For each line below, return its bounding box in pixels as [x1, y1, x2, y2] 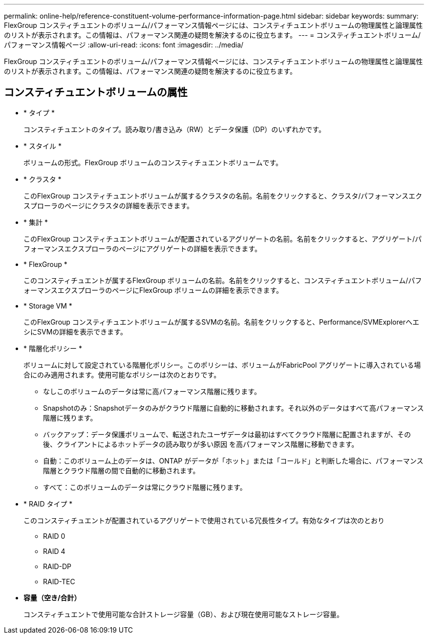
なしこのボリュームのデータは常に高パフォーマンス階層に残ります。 [43, 387, 261, 396]
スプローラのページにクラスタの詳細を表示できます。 [23, 201, 194, 210]
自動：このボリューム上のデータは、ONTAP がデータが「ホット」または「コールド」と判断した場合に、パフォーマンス [43, 456, 424, 465]
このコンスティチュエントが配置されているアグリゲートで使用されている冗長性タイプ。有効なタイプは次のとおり [23, 516, 385, 525]
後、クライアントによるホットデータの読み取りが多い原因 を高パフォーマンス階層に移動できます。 [43, 440, 359, 448]
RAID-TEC [43, 577, 75, 586]
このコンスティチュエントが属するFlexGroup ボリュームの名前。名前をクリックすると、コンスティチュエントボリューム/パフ [23, 276, 422, 285]
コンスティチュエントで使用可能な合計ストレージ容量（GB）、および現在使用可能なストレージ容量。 [23, 610, 343, 618]
